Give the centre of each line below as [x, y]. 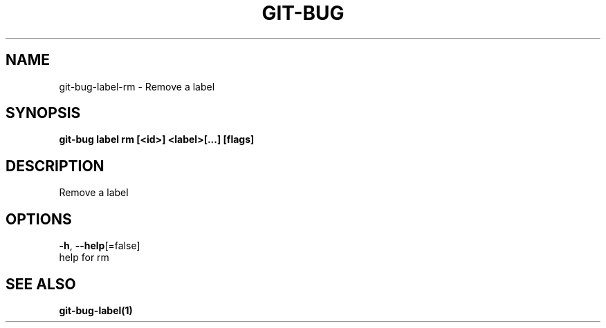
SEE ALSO [41, 284]
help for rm [84, 258]
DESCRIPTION [55, 166]
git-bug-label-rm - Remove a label [137, 86]
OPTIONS [39, 219]
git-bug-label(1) [96, 310]
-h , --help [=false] [100, 246]
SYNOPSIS [43, 113]
